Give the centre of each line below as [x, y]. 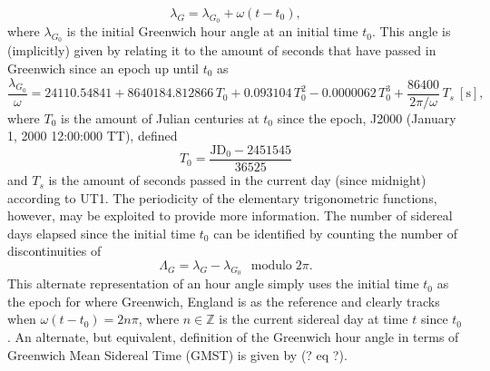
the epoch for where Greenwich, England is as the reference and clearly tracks [224, 301]
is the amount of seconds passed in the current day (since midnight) [237, 180]
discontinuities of [54, 251]
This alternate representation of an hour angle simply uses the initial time [213, 283]
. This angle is [411, 31]
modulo [271, 266]
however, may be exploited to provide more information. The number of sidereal [230, 215]
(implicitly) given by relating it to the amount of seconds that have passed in [222, 50]
